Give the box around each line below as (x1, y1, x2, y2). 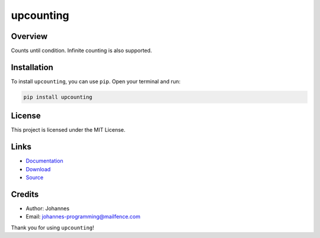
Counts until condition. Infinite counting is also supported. (11, 47, 152, 54)
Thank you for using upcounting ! (11, 224, 94, 231)
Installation (11, 62, 53, 72)
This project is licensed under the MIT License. (11, 126, 126, 133)
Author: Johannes (25, 205, 70, 212)
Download (25, 165, 51, 172)
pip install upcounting (23, 93, 93, 100)
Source (25, 174, 44, 181)
